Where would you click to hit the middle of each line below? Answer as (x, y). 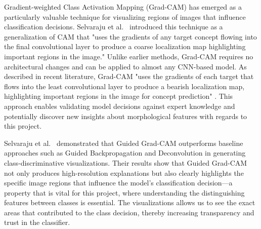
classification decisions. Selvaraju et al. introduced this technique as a (114, 27)
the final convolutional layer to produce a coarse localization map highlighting (125, 46)
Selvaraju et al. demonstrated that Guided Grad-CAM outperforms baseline (124, 143)
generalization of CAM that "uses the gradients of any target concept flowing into (130, 36)
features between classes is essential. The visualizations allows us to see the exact (130, 202)
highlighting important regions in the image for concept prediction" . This (119, 96)
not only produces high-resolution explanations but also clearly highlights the (124, 173)
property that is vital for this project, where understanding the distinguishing (124, 192)
